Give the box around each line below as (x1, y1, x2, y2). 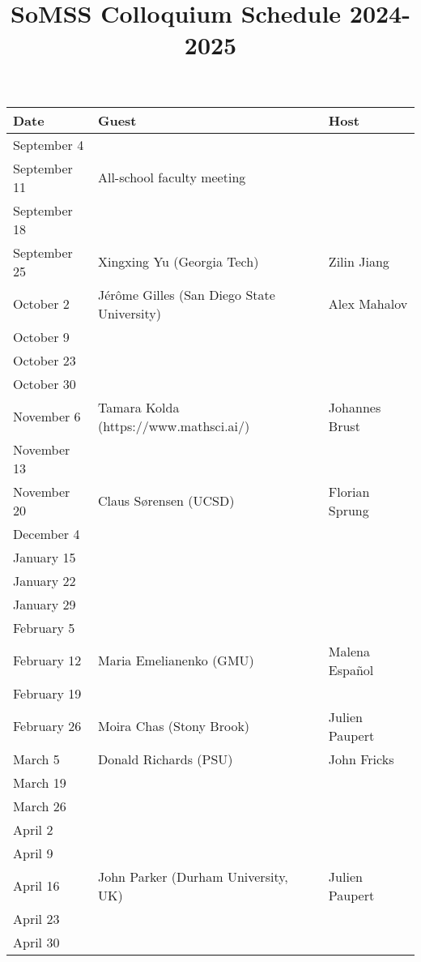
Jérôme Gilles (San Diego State (97, 284, 275, 304)
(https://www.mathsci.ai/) (97, 416, 250, 435)
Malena (328, 641, 370, 661)
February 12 (13, 651, 82, 670)
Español (328, 660, 374, 679)
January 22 (13, 571, 76, 590)
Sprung (328, 500, 369, 519)
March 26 (13, 796, 66, 815)
